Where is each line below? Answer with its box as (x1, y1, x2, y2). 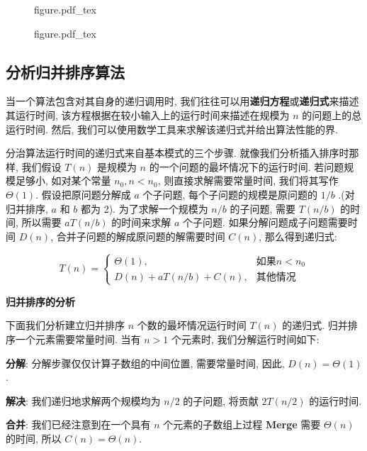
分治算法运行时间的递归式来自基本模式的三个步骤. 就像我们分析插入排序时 (6, 145, 349, 160)
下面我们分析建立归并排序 (6, 318, 125, 333)
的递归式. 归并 (282, 318, 348, 333)
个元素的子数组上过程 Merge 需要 (163, 417, 321, 432)
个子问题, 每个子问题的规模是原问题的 (142, 186, 317, 201)
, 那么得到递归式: (259, 228, 337, 243)
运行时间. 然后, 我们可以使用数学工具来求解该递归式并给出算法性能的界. (6, 121, 338, 136)
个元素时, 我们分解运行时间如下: (171, 332, 320, 347)
